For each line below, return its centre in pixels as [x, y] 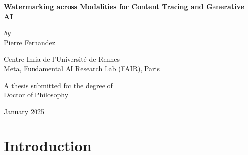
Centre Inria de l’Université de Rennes [62, 59]
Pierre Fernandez [30, 42]
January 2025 [24, 111]
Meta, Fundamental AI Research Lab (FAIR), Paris [82, 68]
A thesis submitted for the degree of [58, 85]
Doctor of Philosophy [36, 95]
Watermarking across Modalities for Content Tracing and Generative [124, 6]
